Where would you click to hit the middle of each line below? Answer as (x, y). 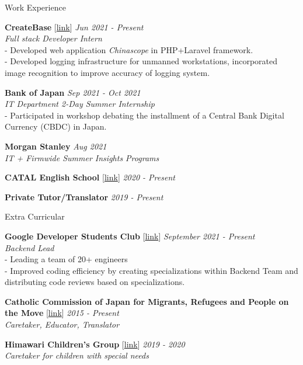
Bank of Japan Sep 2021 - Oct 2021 (73, 92)
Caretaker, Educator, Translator (62, 324)
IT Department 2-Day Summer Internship (80, 104)
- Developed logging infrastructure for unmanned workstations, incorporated (141, 61)
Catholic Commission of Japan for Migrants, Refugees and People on (147, 301)
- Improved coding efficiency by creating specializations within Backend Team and (151, 270)
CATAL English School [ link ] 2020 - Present (90, 177)
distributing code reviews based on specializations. (95, 282)
